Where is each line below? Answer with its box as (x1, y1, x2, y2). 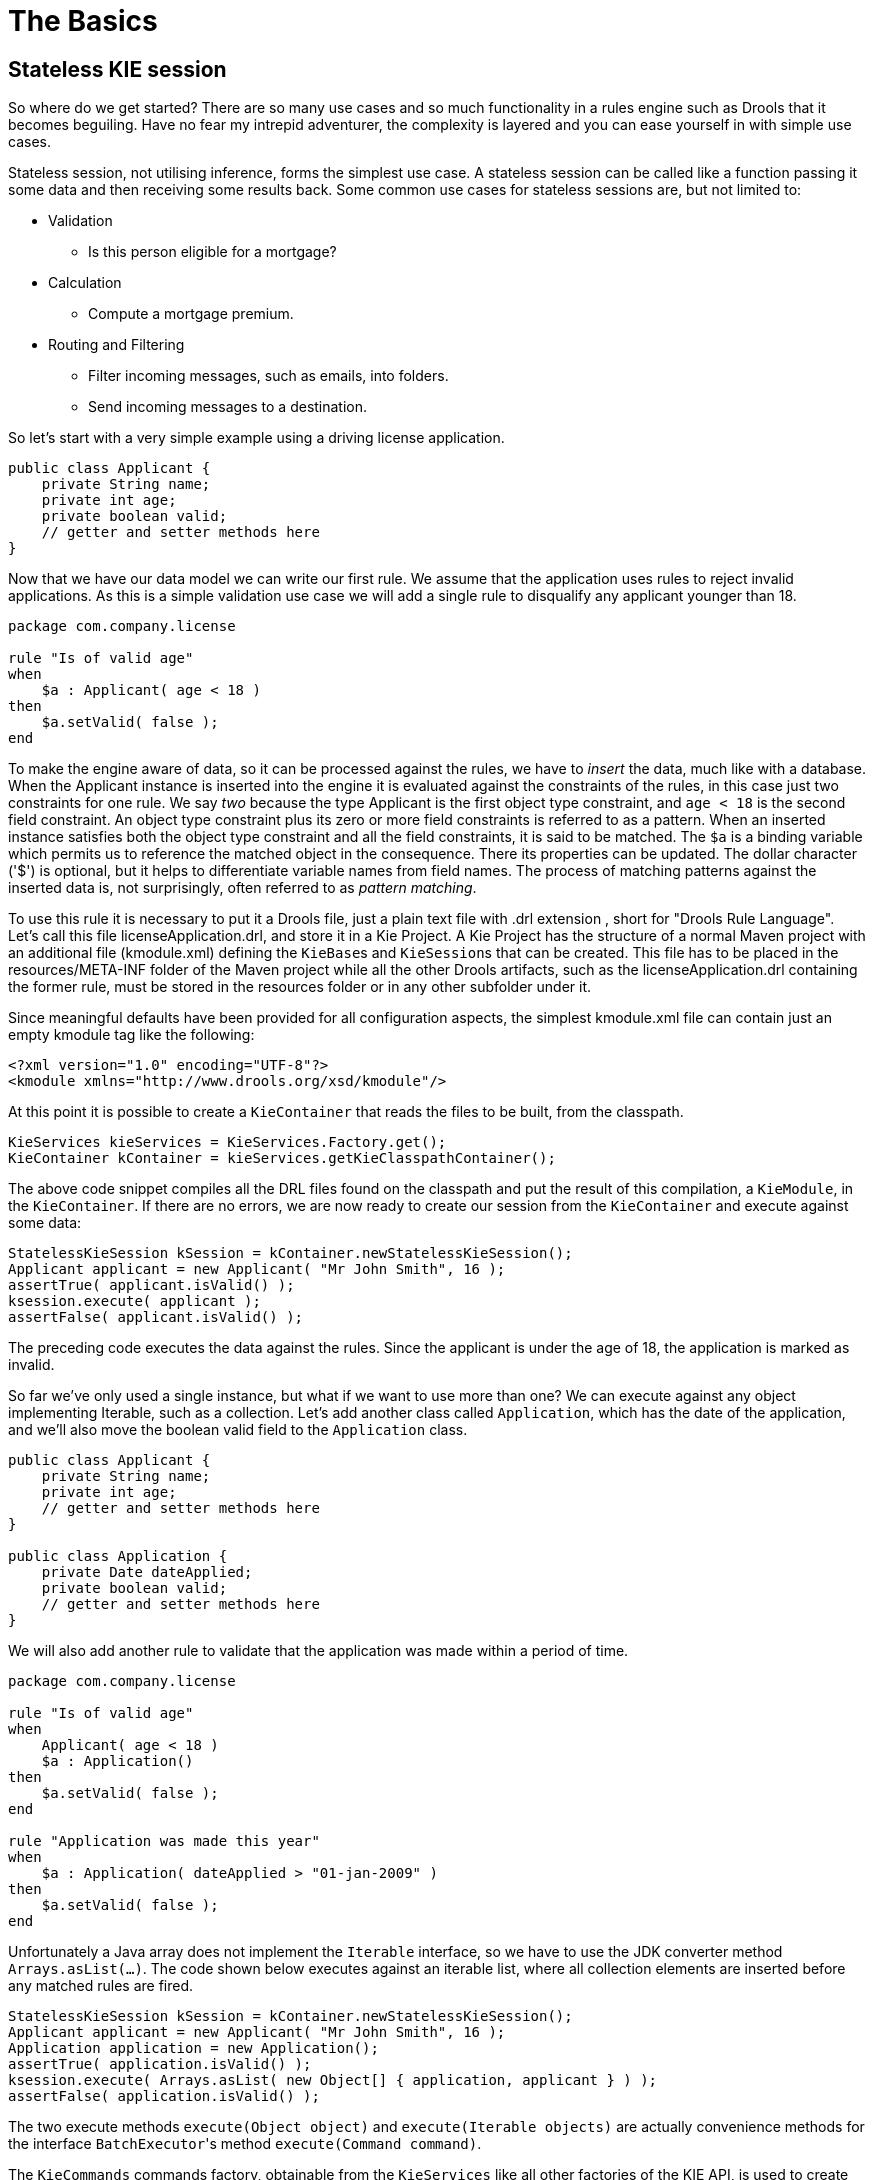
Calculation (48, 274, 122, 292)
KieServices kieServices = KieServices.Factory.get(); (8, 1134, 447, 1151)
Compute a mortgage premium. (88, 305, 294, 323)
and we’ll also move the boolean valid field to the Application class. (8, 1421, 468, 1439)
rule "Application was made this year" (8, 1833, 320, 1850)
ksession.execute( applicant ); (8, 1293, 261, 1310)
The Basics (8, 4, 158, 38)
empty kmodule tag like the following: (8, 1026, 255, 1044)
